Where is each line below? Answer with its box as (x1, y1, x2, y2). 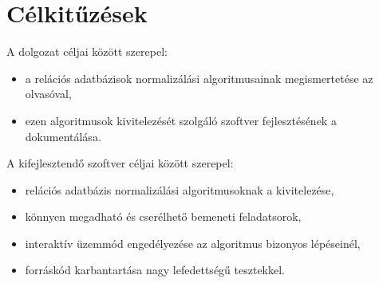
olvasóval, (25, 85, 72, 102)
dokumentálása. (25, 128, 101, 144)
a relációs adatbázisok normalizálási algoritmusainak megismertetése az (25, 69, 373, 86)
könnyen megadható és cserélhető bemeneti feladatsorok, (25, 208, 302, 225)
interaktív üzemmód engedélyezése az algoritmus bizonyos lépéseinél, (25, 234, 361, 251)
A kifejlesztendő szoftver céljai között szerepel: (6, 155, 234, 171)
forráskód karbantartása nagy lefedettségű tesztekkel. (25, 261, 285, 278)
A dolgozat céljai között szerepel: (6, 43, 168, 60)
